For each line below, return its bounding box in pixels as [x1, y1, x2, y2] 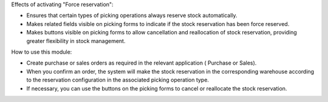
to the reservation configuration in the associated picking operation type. [26, 76, 210, 84]
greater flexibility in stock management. [26, 37, 126, 45]
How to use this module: [11, 48, 72, 56]
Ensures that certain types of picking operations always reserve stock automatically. [26, 12, 237, 19]
